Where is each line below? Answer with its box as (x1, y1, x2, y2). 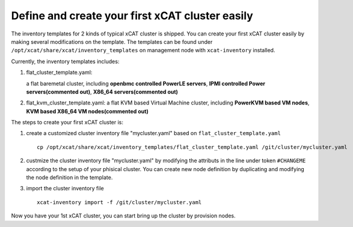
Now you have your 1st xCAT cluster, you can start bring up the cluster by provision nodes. (11, 212, 236, 219)
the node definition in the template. (26, 174, 113, 181)
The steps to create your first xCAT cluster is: (11, 119, 123, 126)
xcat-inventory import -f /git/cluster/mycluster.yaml (37, 199, 202, 205)
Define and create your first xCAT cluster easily (11, 9, 254, 22)
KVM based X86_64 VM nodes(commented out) (26, 107, 149, 115)
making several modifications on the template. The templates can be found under (11, 38, 213, 45)
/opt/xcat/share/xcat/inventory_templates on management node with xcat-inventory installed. (11, 47, 275, 54)
